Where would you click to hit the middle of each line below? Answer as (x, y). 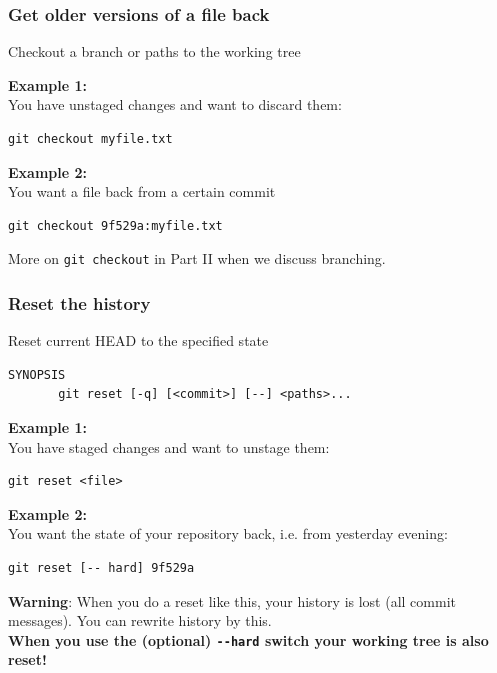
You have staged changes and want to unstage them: (169, 446)
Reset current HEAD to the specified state (138, 340)
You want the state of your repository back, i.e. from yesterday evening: (228, 533)
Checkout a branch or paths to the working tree (154, 51)
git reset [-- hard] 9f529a (101, 568)
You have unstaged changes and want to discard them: (175, 104)
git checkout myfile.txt (90, 139)
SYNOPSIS (37, 374)
